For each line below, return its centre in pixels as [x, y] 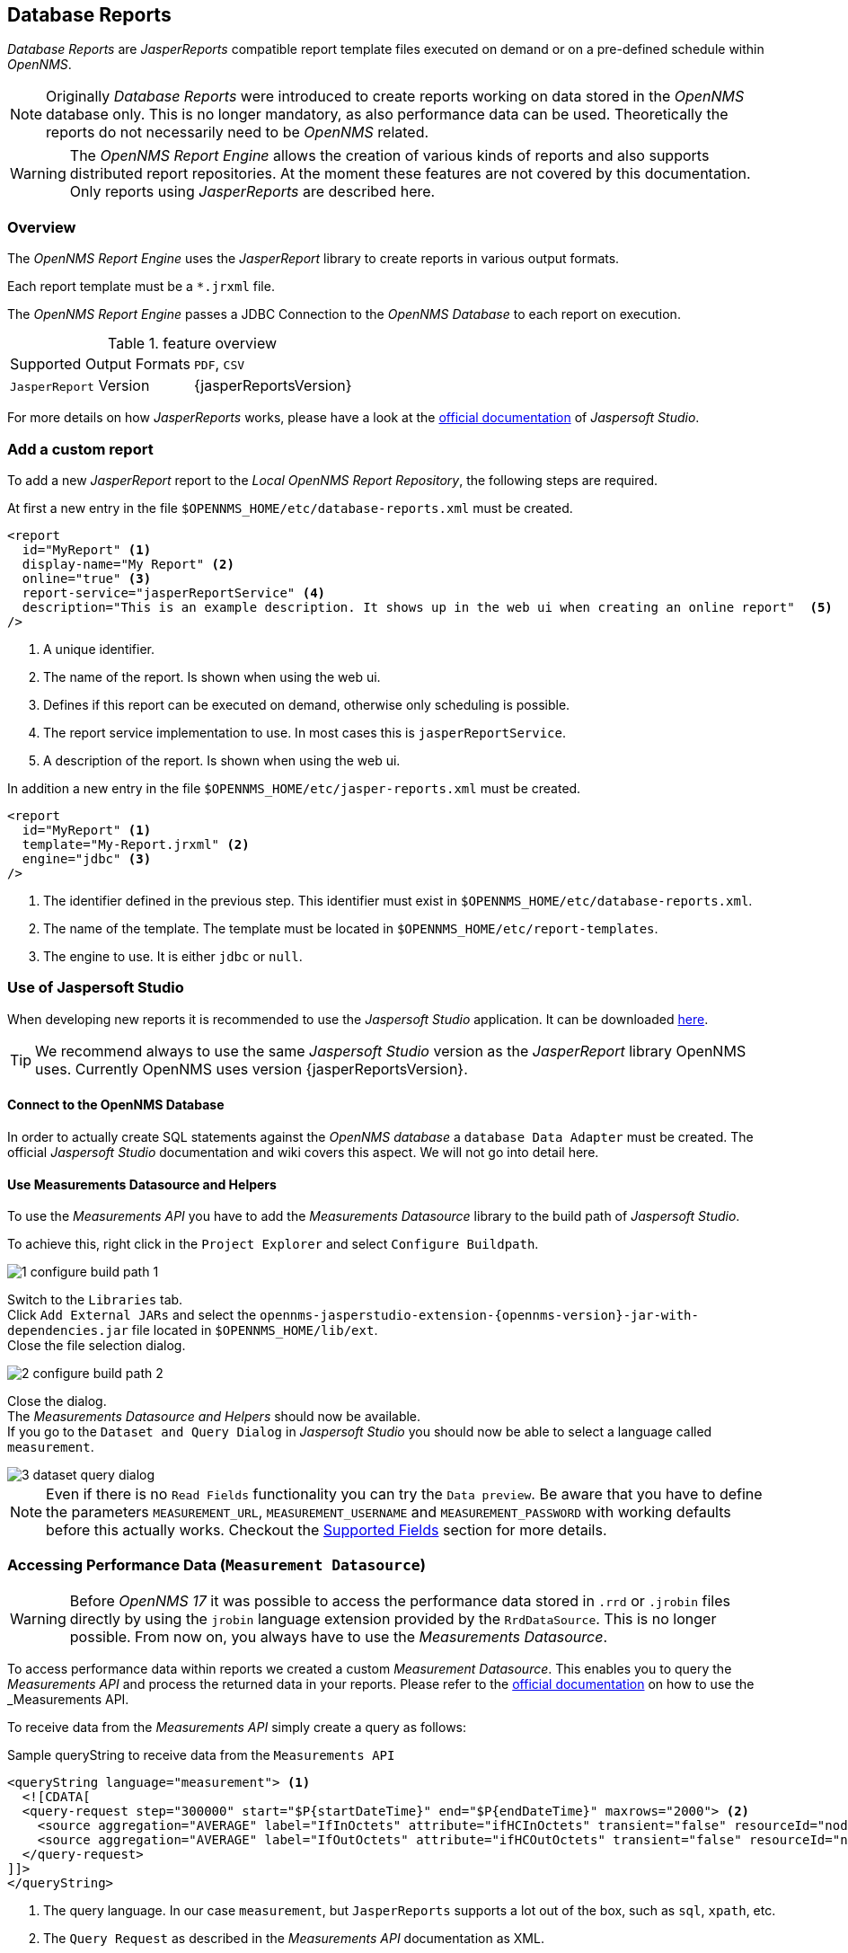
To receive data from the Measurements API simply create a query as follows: [237, 1727]
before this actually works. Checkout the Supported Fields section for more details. [327, 1530]
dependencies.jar [68, 1331]
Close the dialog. [57, 1401]
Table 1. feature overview [193, 344]
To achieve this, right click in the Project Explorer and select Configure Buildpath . [273, 1244]
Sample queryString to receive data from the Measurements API [201, 1754]
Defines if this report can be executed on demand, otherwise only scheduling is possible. [307, 704]
